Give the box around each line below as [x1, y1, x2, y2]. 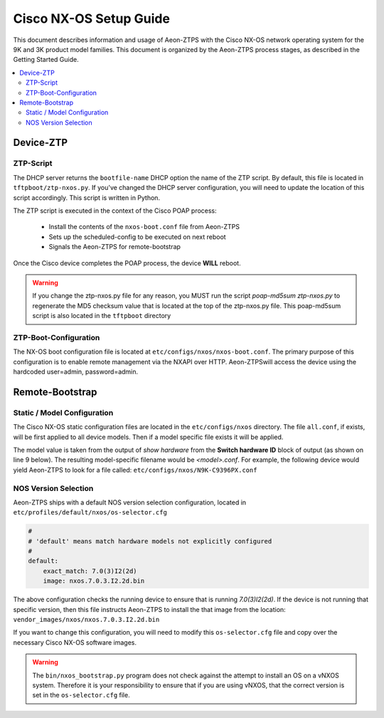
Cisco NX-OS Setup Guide [13, 11, 171, 26]
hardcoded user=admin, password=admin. [13, 367, 139, 376]
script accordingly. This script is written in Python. [13, 193, 160, 202]
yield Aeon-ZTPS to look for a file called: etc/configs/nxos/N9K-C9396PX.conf [13, 465, 257, 474]
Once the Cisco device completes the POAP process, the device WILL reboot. [13, 258, 241, 267]
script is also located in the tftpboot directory [32, 312, 171, 320]
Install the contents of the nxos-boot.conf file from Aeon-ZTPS [48, 223, 240, 231]
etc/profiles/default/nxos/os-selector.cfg [13, 509, 167, 517]
